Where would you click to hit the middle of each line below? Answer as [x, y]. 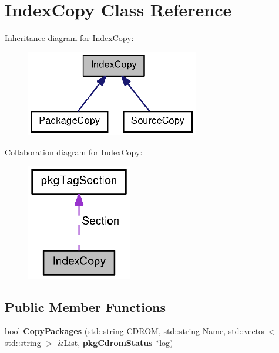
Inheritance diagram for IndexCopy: [69, 38]
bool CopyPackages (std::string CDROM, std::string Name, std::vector [135, 331]
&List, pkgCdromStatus [105, 343]
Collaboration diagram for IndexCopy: [74, 152]
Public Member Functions [85, 306]
